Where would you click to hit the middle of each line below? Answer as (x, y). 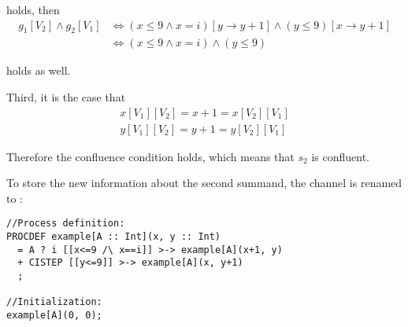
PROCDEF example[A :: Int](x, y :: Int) (114, 237)
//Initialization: (54, 302)
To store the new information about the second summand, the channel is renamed (204, 183)
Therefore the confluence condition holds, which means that (150, 156)
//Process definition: (66, 224)
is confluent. (340, 156)
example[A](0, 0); (54, 316)
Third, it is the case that (66, 97)
